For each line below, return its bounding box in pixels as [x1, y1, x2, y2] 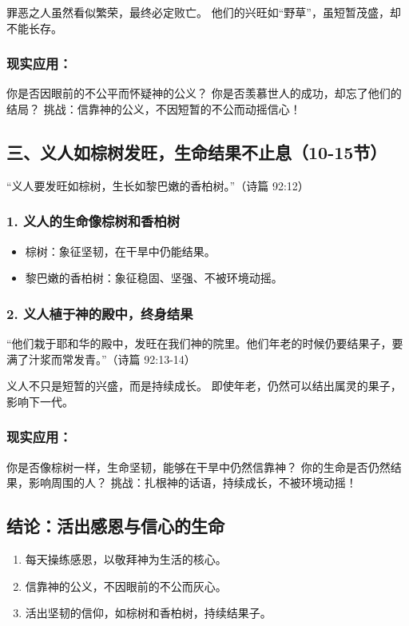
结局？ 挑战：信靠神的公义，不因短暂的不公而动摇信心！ [6, 101, 301, 117]
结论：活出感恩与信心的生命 [6, 513, 224, 538]
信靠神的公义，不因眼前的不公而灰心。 [25, 577, 227, 594]
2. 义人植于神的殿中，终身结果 [6, 303, 193, 323]
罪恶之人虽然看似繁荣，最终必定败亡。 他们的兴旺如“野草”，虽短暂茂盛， [6, 4, 390, 20]
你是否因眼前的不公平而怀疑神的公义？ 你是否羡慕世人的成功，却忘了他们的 [6, 85, 402, 102]
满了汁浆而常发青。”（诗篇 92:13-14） [6, 350, 196, 367]
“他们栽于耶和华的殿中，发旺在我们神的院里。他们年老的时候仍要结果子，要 [6, 335, 403, 352]
